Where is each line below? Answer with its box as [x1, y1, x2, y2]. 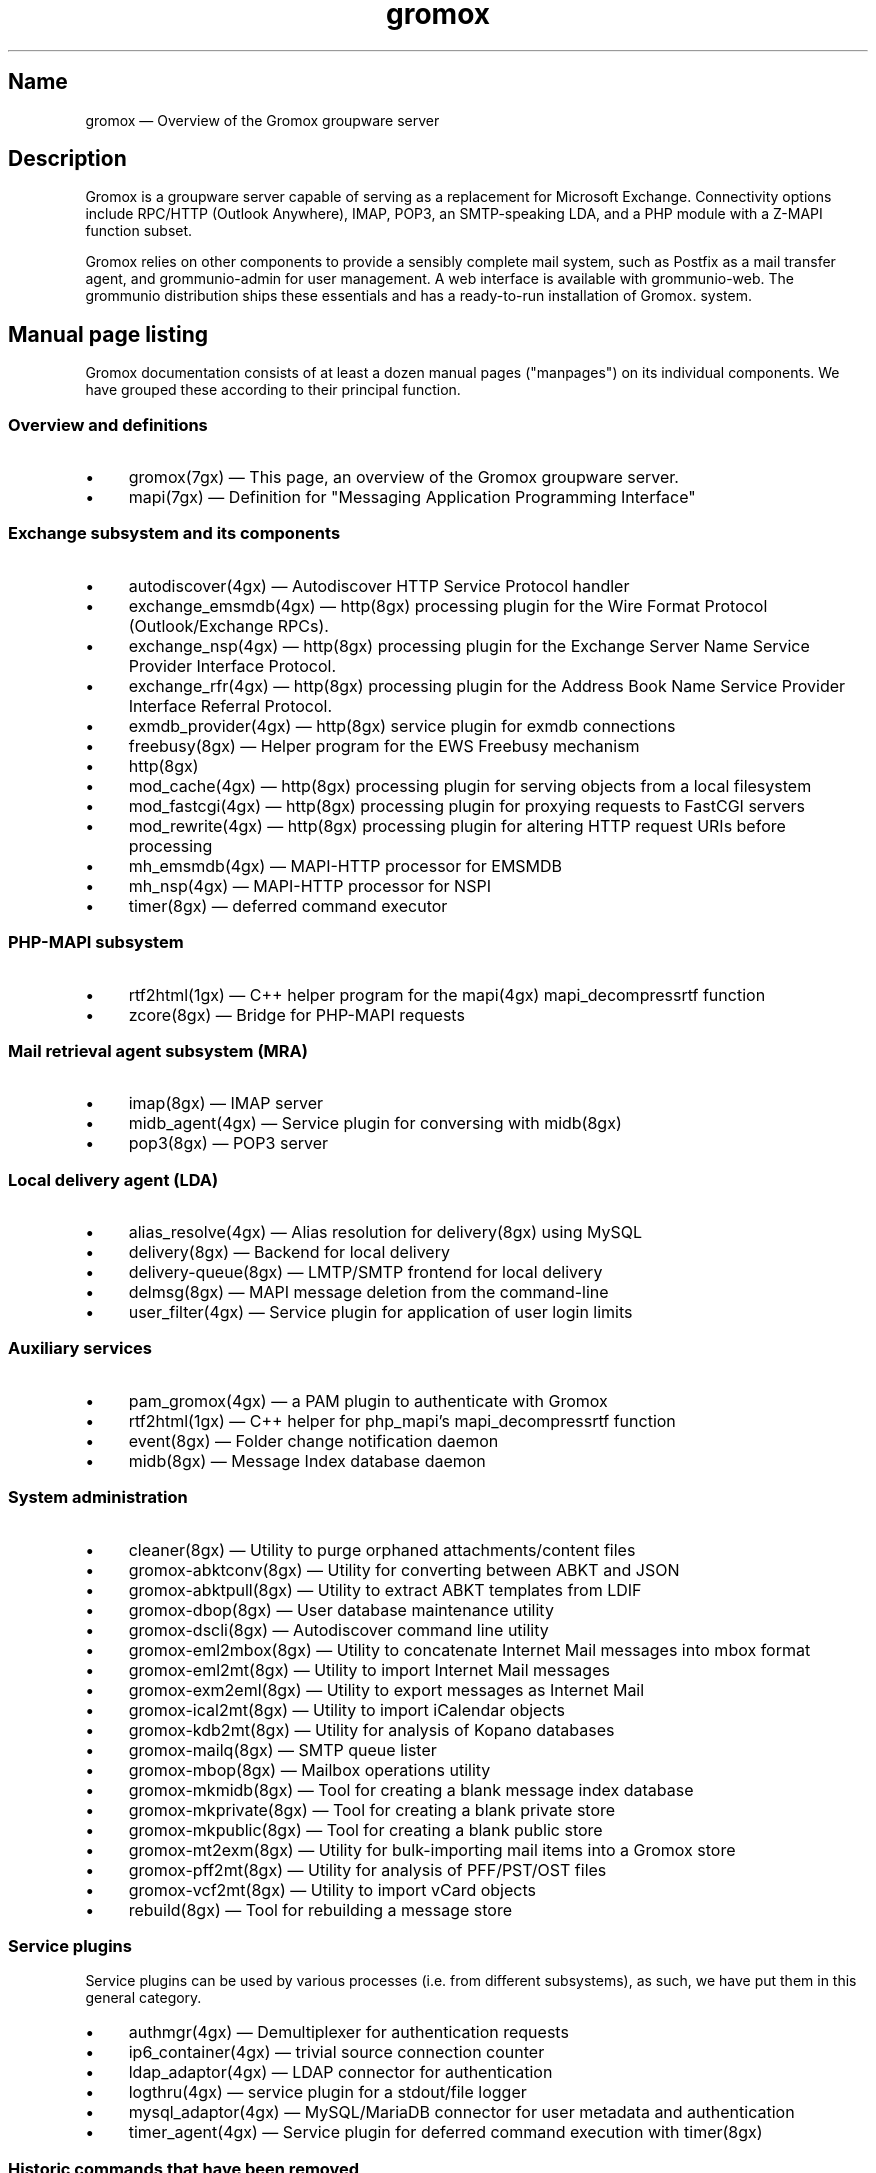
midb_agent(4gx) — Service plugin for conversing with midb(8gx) [128, 1113, 622, 1134]
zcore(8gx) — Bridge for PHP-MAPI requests [128, 1004, 465, 1025]
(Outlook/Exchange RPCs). [128, 615, 329, 636]
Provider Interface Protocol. [128, 655, 336, 676]
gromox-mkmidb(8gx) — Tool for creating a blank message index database [128, 1779, 694, 1800]
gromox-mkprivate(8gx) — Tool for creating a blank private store [128, 1799, 616, 1820]
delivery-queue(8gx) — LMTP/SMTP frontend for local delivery [128, 1262, 603, 1283]
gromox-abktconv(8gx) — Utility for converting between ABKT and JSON [128, 1559, 680, 1580]
